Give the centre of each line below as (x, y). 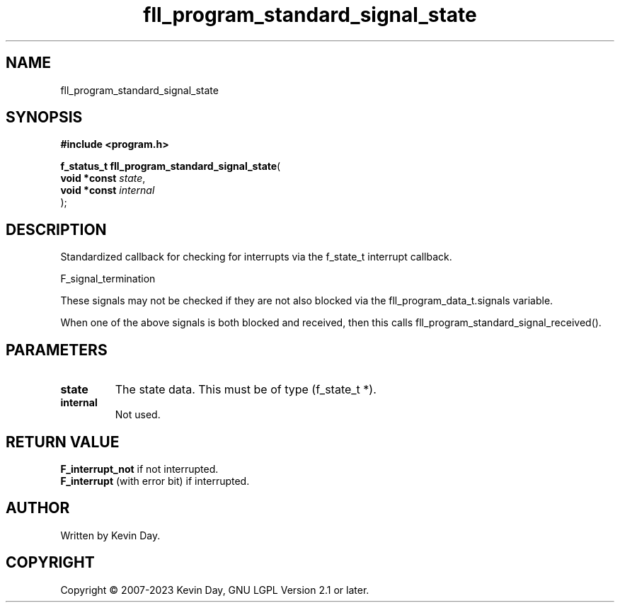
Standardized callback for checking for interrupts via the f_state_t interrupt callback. (256, 257)
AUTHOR (38, 508)
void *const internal (108, 190)
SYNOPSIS (44, 117)
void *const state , (103, 178)
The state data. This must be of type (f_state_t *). (246, 390)
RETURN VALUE (63, 442)
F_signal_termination (108, 279)
